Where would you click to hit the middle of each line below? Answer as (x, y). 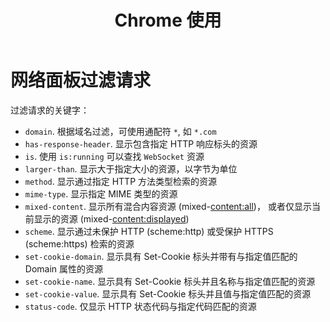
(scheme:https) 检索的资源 (79, 243)
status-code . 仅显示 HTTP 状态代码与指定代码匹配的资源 (140, 306)
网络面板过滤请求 (81, 80)
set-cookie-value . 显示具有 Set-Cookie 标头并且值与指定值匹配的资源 (168, 293)
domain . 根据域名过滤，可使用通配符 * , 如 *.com (120, 131)
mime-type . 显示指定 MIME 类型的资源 (101, 193)
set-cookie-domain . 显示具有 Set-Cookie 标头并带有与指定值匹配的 (161, 256)
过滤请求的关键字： (50, 110)
